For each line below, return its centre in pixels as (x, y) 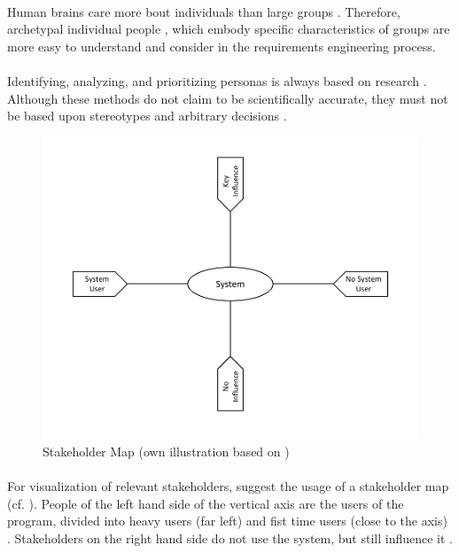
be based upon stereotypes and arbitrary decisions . (147, 116)
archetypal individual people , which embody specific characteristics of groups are (229, 29)
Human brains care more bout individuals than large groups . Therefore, (204, 11)
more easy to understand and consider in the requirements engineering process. (222, 46)
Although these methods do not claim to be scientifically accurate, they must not (228, 98)
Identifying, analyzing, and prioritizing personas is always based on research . (217, 80)
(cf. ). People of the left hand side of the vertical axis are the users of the (206, 503)
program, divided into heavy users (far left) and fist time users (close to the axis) (227, 521)
